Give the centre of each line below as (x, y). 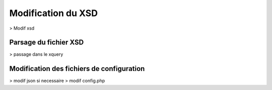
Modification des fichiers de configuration (77, 69)
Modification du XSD (54, 13)
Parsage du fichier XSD (47, 42)
